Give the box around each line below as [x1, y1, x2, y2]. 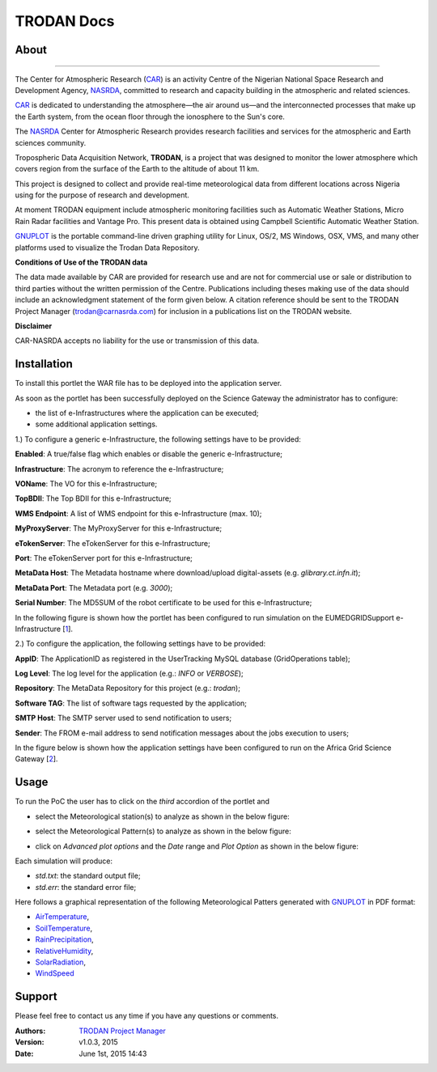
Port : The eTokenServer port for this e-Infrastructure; [15, 553, 193, 562]
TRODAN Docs [15, 12, 115, 30]
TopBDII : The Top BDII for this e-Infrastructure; [15, 494, 172, 503]
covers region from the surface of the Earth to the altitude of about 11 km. [15, 164, 260, 174]
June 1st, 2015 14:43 [78, 1049, 147, 1058]
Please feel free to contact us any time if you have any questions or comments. [15, 1011, 279, 1021]
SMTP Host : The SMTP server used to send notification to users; [15, 713, 232, 723]
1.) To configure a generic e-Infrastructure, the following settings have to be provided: [15, 434, 301, 444]
